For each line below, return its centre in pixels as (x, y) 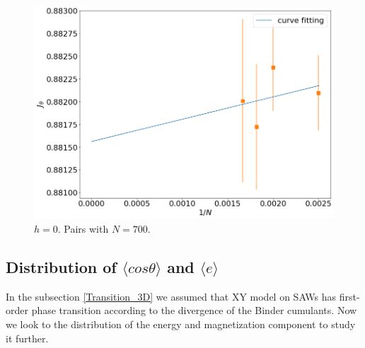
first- (349, 296)
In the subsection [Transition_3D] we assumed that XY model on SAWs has (171, 296)
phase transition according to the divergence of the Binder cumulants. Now (194, 310)
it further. (27, 338)
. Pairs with (83, 228)
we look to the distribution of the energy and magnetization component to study (181, 324)
